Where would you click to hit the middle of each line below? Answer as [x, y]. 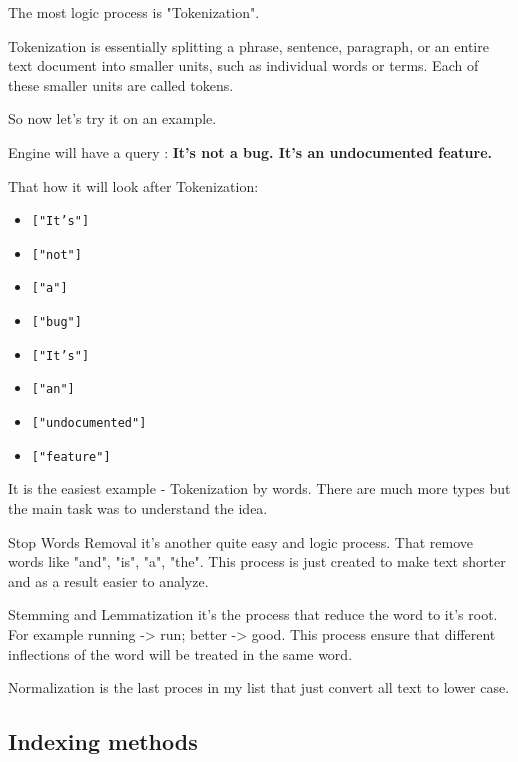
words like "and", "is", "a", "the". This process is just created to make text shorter [257, 561]
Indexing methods [103, 741]
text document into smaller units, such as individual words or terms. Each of [243, 65]
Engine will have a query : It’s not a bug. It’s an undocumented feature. [250, 151]
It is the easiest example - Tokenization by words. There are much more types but [259, 488]
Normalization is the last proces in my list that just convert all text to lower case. [259, 687]
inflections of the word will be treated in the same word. [180, 653]
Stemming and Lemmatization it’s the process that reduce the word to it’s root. [253, 614]
